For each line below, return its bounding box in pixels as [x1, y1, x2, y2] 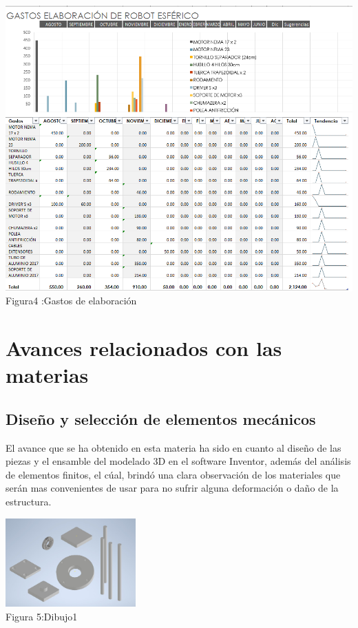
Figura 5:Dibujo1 [6, 609, 78, 624]
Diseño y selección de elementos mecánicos [6, 408, 316, 429]
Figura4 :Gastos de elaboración [6, 293, 137, 308]
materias [6, 361, 89, 389]
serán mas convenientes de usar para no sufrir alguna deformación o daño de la [6, 481, 339, 495]
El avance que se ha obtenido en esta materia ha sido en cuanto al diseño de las [6, 440, 341, 454]
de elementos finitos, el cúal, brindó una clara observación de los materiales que [6, 467, 341, 481]
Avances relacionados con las [6, 334, 282, 362]
